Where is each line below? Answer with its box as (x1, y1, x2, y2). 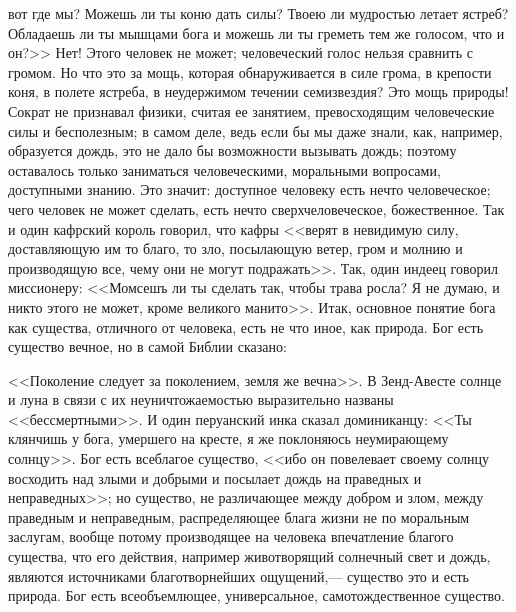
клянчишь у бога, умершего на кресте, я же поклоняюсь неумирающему (8, 428, 449, 449)
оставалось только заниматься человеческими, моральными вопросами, (8, 159, 441, 180)
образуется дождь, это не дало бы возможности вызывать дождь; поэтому (8, 140, 457, 161)
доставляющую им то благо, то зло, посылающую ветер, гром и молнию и (8, 238, 463, 259)
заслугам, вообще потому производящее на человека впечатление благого (8, 526, 454, 547)
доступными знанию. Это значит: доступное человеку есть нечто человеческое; (8, 179, 491, 200)
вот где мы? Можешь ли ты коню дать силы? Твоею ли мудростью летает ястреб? (8, 3, 509, 23)
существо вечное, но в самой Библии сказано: (8, 336, 287, 357)
